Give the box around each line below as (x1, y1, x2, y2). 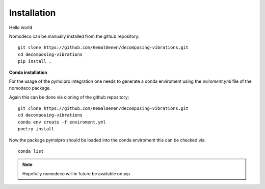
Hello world (9, 24, 32, 30)
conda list (18, 148, 44, 154)
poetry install (18, 126, 54, 132)
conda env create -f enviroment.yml (18, 119, 106, 125)
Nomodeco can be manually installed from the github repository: (9, 33, 140, 39)
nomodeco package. (9, 85, 51, 91)
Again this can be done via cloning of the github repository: (9, 94, 130, 100)
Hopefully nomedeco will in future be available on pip (22, 170, 130, 176)
